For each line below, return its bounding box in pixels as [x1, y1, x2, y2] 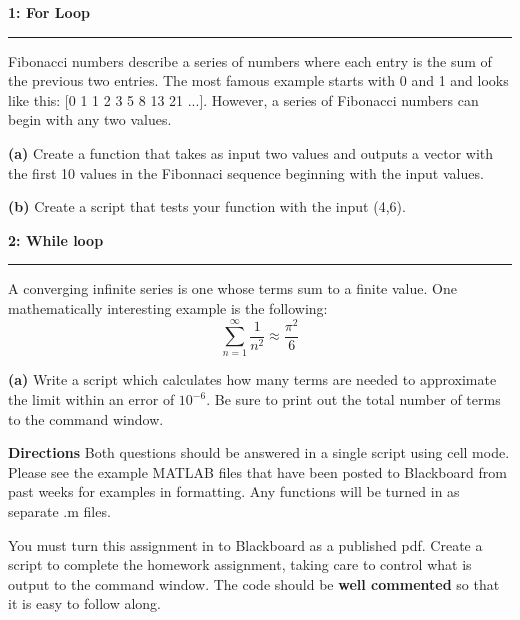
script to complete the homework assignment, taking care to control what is [8, 554, 472, 575]
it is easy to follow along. [8, 593, 161, 614]
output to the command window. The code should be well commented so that [8, 573, 500, 594]
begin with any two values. [8, 109, 172, 130]
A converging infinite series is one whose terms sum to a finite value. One [8, 278, 457, 299]
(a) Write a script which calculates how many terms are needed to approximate [8, 369, 497, 390]
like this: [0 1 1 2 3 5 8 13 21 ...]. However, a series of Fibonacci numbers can [8, 89, 479, 110]
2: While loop [8, 229, 104, 250]
